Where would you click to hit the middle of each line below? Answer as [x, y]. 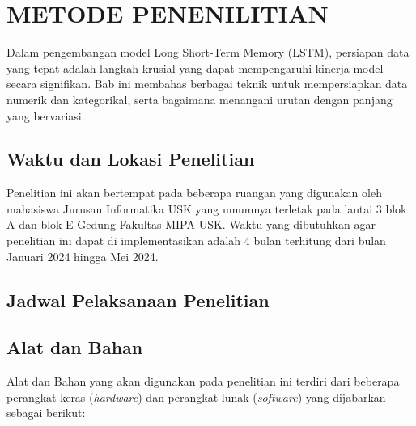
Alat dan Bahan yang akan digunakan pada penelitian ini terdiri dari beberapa [203, 381]
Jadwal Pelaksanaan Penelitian [138, 299]
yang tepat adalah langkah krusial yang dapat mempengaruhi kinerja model [195, 67]
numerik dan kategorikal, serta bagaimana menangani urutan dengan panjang [200, 99]
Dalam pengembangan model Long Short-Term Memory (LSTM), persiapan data [208, 52]
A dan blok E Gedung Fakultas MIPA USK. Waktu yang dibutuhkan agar [191, 224]
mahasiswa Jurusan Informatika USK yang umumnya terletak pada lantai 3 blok [207, 208]
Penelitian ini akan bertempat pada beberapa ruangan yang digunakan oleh [194, 193]
